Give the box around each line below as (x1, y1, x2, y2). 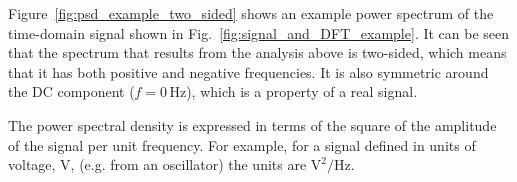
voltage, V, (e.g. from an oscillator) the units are (8, 154, 307, 175)
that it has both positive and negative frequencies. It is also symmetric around (8, 61, 489, 82)
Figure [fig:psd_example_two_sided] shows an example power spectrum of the (8, 3, 494, 23)
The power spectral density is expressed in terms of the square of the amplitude (8, 114, 497, 135)
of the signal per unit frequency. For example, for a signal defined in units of (8, 134, 476, 155)
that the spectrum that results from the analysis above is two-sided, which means (8, 42, 507, 63)
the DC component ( (8, 81, 135, 102)
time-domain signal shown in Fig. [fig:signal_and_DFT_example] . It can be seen (8, 22, 510, 43)
